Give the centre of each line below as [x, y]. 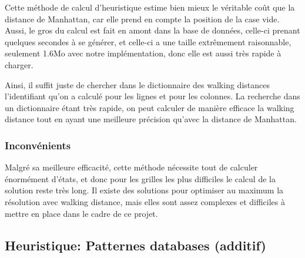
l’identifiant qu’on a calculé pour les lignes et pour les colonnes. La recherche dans [152, 96]
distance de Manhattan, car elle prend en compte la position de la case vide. [142, 19]
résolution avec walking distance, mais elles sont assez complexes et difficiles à [145, 201]
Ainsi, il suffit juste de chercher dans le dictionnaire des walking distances [137, 84]
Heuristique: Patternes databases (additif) [135, 245]
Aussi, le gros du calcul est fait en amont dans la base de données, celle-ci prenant [152, 30]
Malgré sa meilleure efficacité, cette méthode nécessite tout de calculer [131, 167]
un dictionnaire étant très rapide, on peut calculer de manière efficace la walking [150, 107]
